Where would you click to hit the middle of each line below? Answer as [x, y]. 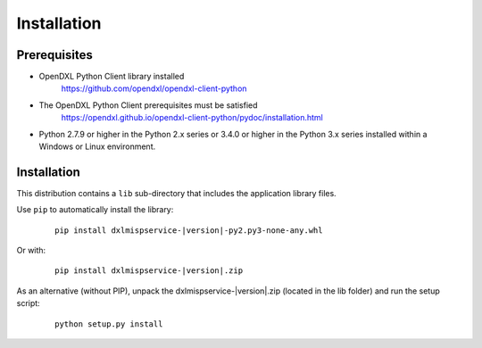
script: [28, 303]
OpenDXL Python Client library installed [112, 77]
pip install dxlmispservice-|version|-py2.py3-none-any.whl [189, 230]
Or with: [31, 251]
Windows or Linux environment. [97, 146]
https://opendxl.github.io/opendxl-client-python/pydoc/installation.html [192, 118]
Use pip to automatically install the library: [95, 210]
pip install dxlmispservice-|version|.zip [149, 271]
